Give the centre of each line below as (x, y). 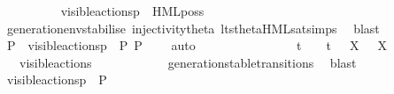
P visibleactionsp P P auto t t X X (197, 45)
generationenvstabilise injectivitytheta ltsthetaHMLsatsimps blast (193, 28)
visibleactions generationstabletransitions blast (188, 62)
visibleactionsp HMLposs (132, 11)
